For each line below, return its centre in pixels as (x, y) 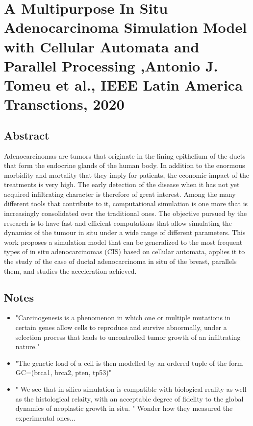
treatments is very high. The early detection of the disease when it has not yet (122, 184)
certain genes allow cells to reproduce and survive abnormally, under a (121, 327)
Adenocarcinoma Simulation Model (126, 27)
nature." (27, 346)
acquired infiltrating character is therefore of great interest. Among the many (120, 194)
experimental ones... (45, 417)
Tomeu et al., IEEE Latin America (123, 84)
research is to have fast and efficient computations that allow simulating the (118, 223)
